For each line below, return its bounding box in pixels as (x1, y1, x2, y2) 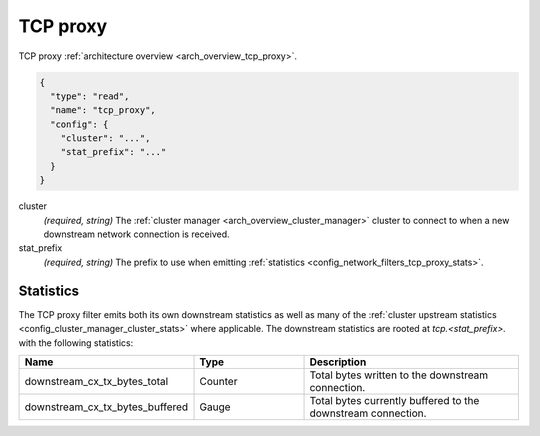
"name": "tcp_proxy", (50, 105, 157, 116)
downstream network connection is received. (43, 228, 230, 240)
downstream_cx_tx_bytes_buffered (24, 400, 189, 414)
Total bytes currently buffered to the (309, 393, 480, 407)
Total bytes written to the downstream (309, 368, 489, 382)
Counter (199, 374, 238, 388)
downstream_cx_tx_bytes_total (24, 374, 169, 388)
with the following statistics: (18, 336, 134, 349)
